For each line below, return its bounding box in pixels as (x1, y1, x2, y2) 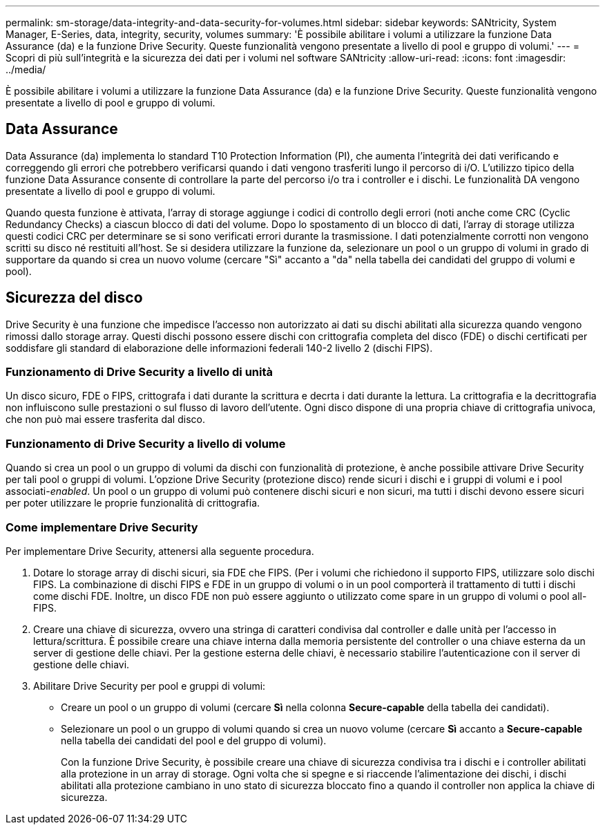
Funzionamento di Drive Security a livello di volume (6, 436, 286, 451)
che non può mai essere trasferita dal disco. (6, 413, 205, 426)
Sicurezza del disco (6, 289, 143, 307)
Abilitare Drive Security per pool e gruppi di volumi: (33, 679, 266, 692)
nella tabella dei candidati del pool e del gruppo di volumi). (61, 734, 327, 746)
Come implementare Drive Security (6, 520, 198, 534)
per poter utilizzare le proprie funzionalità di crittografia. (6, 497, 260, 509)
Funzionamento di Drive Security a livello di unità (6, 365, 273, 379)
